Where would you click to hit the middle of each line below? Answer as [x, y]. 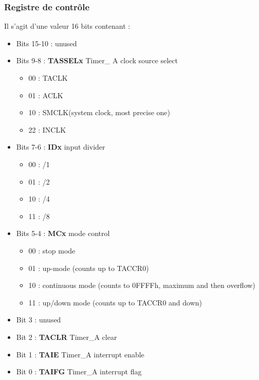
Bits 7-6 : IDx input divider [61, 147]
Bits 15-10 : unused [47, 43]
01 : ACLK [46, 95]
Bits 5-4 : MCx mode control [63, 233]
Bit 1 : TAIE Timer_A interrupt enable [80, 354]
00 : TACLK [48, 78]
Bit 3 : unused [39, 320]
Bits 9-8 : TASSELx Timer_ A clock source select [97, 60]
